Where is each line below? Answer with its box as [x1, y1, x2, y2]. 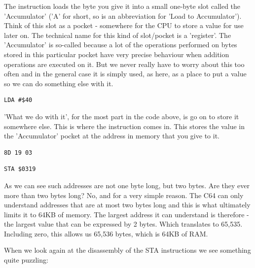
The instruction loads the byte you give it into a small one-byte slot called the [4, 1, 241, 11]
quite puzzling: [4, 255, 48, 265]
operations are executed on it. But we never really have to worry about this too [4, 59, 245, 69]
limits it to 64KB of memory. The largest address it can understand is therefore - [4, 209, 249, 219]
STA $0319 [4, 166, 36, 173]
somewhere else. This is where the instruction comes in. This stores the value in [4, 121, 245, 131]
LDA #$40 [4, 97, 33, 104]
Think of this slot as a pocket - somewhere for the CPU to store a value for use [4, 20, 244, 31]
